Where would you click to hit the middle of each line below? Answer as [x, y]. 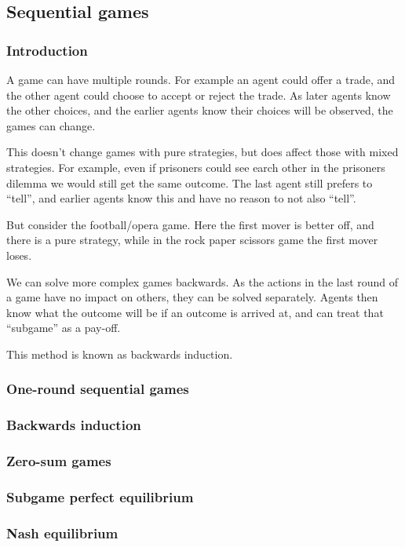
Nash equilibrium [62, 532]
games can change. [51, 125]
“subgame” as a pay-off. [64, 328]
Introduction [47, 50]
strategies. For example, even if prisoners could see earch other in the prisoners [196, 167]
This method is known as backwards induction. [120, 354]
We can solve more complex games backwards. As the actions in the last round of [202, 281]
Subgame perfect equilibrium [100, 496]
